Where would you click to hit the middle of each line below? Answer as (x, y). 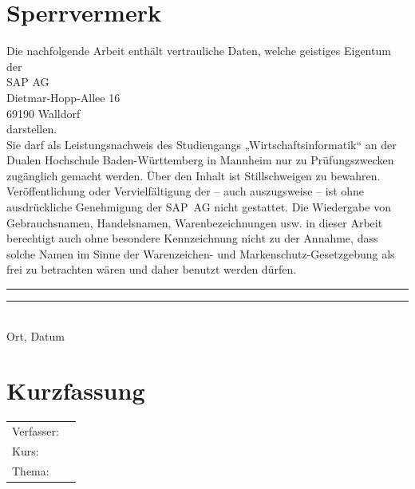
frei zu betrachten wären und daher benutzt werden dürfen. (152, 269)
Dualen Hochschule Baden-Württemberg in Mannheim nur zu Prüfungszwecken (200, 160)
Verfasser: (36, 431)
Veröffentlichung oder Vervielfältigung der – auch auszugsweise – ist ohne (186, 191)
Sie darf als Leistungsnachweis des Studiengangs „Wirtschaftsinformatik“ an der (202, 144)
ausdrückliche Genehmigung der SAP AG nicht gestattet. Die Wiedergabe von (199, 207)
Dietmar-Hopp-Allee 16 (63, 97)
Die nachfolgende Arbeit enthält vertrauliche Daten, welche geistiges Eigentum (199, 51)
